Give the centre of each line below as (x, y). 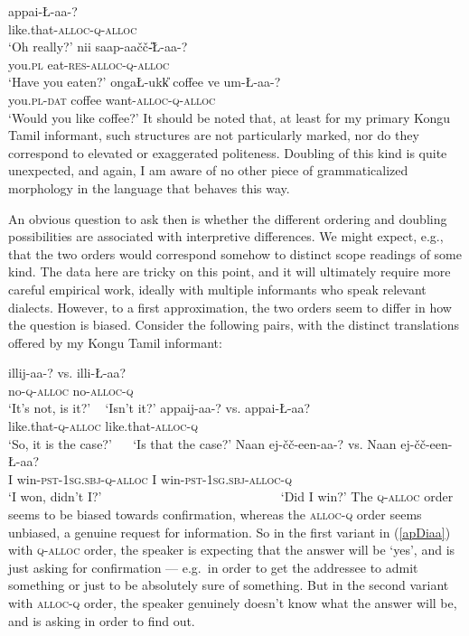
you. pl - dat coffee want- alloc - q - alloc (112, 99)
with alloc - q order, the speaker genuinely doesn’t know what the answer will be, (233, 603)
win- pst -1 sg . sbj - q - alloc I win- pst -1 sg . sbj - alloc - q (154, 478)
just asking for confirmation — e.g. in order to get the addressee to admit (213, 567)
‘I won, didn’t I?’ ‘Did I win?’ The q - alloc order (231, 496)
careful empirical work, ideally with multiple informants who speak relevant (217, 289)
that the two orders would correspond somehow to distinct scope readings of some (235, 253)
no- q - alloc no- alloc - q (71, 390)
